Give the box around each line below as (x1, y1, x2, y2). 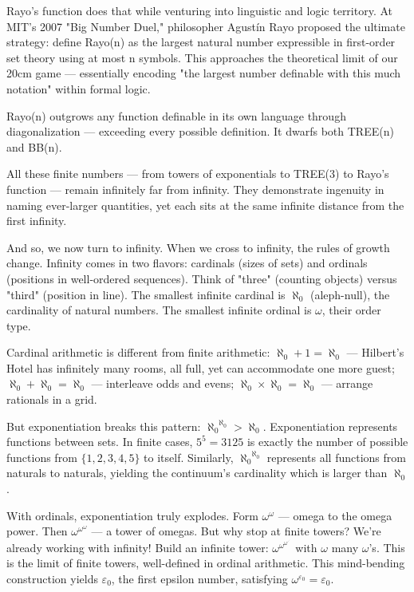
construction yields (6, 570, 98, 586)
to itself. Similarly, (144, 448, 234, 465)
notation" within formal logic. (6, 80, 151, 97)
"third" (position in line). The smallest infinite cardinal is (6, 286, 286, 302)
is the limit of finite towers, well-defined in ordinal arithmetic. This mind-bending (6, 555, 405, 571)
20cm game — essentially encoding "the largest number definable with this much (6, 65, 401, 81)
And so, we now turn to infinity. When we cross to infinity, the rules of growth (6, 239, 390, 255)
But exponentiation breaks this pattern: (6, 417, 201, 434)
